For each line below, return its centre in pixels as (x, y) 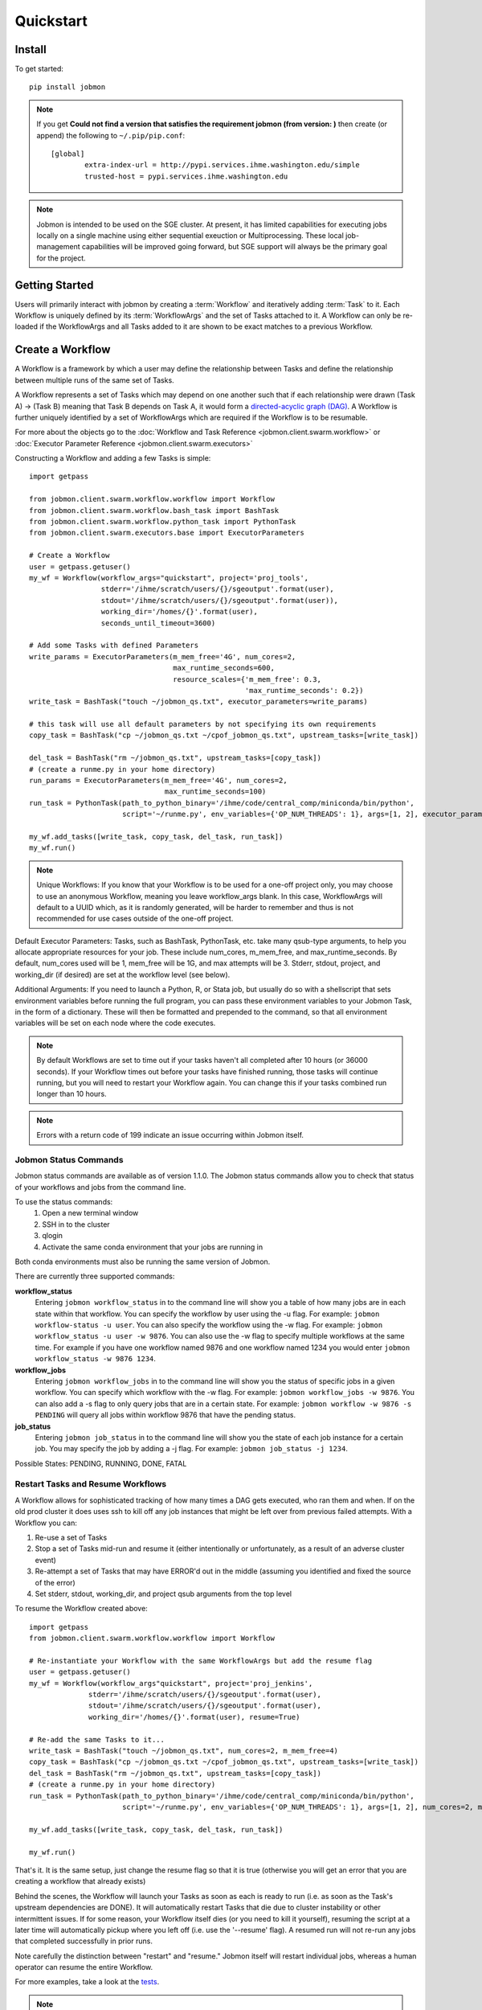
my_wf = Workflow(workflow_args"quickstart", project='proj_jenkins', (171, 1683)
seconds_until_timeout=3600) (158, 623)
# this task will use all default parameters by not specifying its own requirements (203, 724)
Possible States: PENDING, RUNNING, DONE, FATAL (101, 1463)
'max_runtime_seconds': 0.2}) (304, 690)
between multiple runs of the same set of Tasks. (94, 380)
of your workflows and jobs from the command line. (100, 1187)
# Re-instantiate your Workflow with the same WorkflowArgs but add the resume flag (201, 1661)
